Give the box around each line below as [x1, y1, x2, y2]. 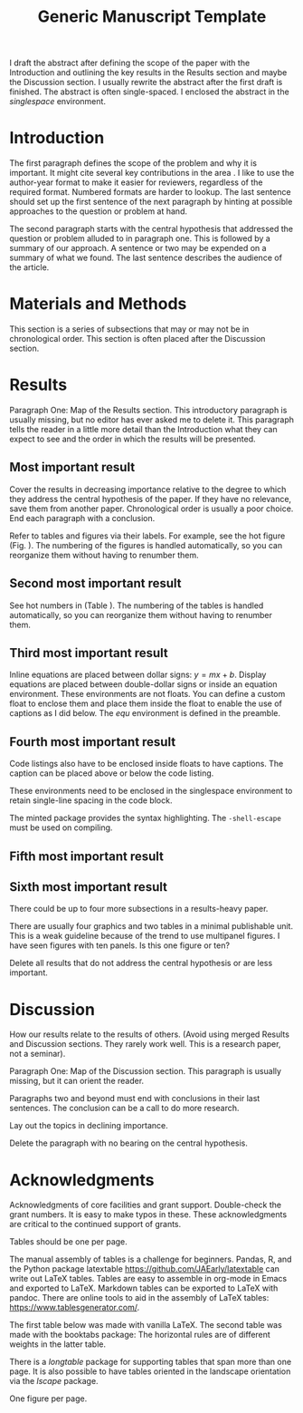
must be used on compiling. [9, 822, 113, 833]
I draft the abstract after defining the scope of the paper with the [9, 57, 251, 69]
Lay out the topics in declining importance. [9, 1120, 169, 1131]
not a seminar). [9, 1049, 66, 1060]
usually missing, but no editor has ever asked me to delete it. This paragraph [9, 414, 295, 425]
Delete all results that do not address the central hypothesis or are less [9, 958, 273, 969]
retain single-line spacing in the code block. [9, 795, 173, 806]
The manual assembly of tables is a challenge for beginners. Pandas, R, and [9, 1253, 292, 1265]
